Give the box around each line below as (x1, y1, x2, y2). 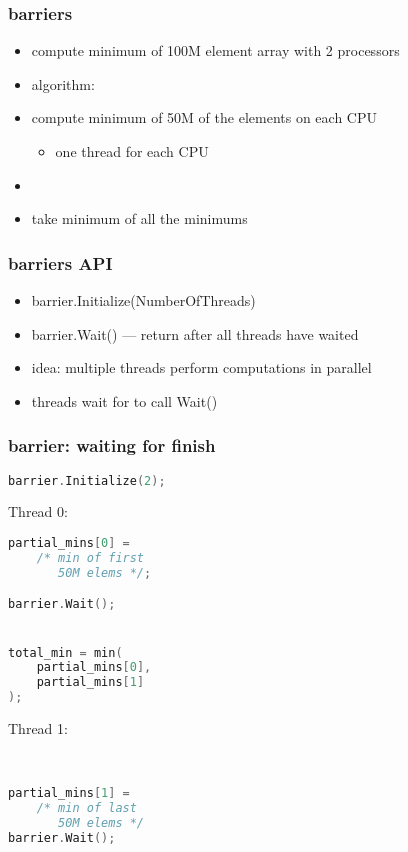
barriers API (8, 250, 113, 275)
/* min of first (36, 550, 145, 565)
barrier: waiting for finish (8, 433, 216, 458)
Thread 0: (8, 501, 68, 522)
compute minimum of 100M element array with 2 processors (31, 40, 400, 61)
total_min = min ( (8, 645, 123, 660)
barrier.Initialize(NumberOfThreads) (31, 290, 256, 310)
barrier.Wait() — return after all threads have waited (31, 323, 359, 344)
